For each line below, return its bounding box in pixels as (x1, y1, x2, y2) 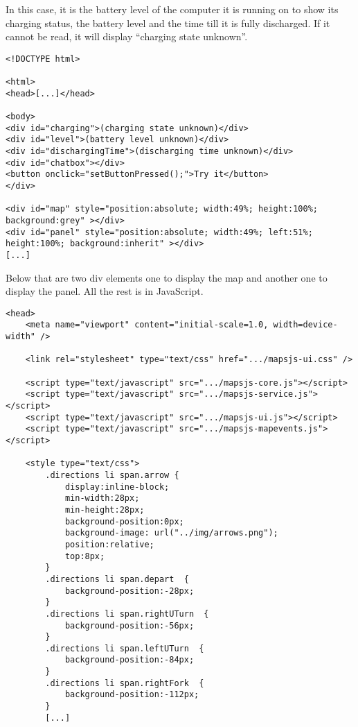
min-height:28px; (64, 504, 145, 515)
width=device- (273, 320, 338, 330)
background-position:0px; (64, 516, 184, 527)
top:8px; (64, 551, 105, 561)
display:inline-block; (64, 481, 170, 492)
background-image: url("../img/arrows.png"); (64, 528, 278, 538)
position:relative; (64, 539, 154, 549)
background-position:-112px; (64, 690, 199, 700)
